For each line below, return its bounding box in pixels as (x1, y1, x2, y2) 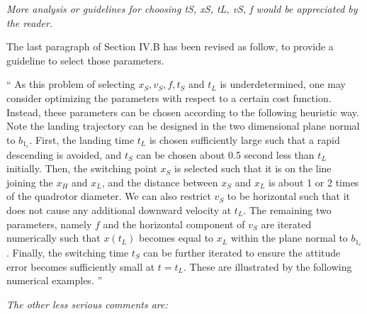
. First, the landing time (29, 132, 135, 147)
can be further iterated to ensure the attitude (143, 245, 341, 260)
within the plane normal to (230, 230, 348, 245)
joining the (6, 174, 53, 189)
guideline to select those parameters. (6, 52, 164, 67)
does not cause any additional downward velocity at (6, 202, 232, 217)
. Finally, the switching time (6, 245, 129, 260)
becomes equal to (139, 230, 214, 245)
